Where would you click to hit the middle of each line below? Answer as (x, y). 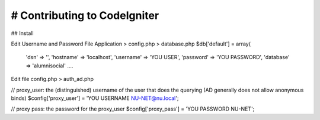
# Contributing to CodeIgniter (85, 15)
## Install (22, 33)
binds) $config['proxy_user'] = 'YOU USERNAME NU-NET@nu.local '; (95, 98)
